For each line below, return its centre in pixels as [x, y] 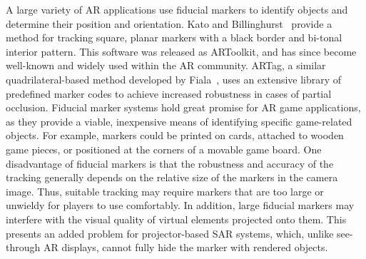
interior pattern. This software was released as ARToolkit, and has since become [181, 51]
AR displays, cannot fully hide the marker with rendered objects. [185, 247]
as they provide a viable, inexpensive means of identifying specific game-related [179, 121]
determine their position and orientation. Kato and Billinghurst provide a [169, 23]
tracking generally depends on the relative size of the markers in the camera [172, 177]
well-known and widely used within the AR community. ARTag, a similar [166, 65]
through [23, 247]
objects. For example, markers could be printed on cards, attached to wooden [175, 135]
